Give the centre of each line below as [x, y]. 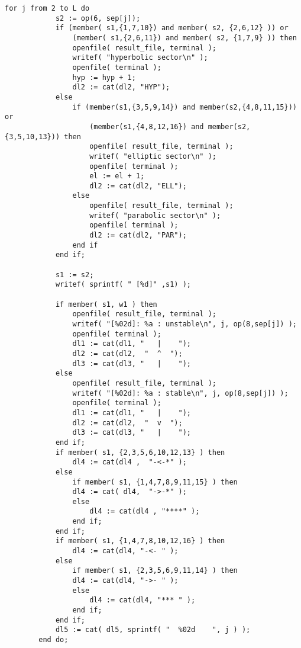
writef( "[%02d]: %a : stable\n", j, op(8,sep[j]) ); [180, 393]
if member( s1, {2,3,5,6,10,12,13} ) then [140, 452]
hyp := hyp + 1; [104, 77]
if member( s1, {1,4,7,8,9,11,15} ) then [155, 482]
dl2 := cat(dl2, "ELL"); [138, 186]
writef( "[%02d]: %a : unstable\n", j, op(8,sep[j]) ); [185, 324]
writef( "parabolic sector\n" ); [155, 215]
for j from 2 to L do [47, 8]
